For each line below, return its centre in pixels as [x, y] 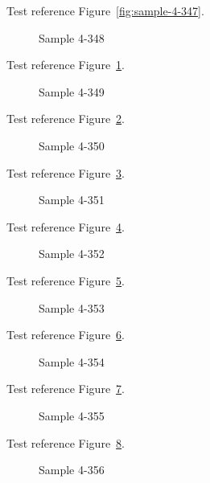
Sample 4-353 [72, 307]
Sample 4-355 [72, 415]
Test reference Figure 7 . [66, 389]
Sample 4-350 [72, 145]
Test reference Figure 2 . [66, 119]
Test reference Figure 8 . [66, 442]
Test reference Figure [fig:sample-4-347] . [105, 10]
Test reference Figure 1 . [66, 65]
